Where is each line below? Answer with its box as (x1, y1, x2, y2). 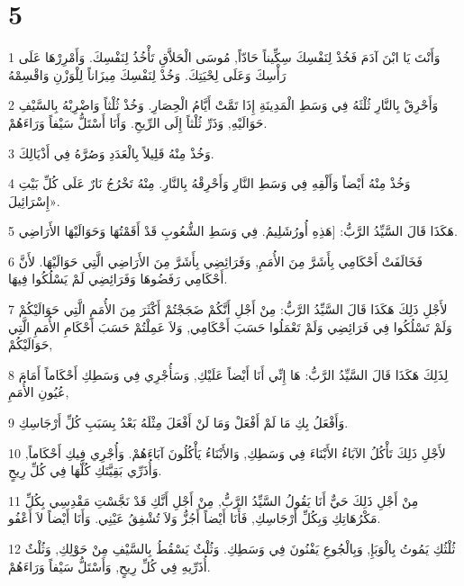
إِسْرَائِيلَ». (8, 191, 60, 210)
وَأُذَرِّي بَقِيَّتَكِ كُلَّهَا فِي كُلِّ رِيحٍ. (8, 461, 162, 480)
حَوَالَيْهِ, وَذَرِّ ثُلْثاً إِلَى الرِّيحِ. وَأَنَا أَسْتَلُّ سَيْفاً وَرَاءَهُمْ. (8, 113, 268, 131)
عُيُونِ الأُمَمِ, (8, 383, 69, 401)
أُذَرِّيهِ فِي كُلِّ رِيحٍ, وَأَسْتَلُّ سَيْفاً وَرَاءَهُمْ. (8, 556, 211, 575)
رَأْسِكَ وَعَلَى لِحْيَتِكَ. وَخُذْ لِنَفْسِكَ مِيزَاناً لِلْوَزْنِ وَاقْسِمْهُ (8, 65, 287, 84)
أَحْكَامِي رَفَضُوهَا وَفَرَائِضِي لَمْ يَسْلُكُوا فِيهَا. (8, 269, 228, 288)
